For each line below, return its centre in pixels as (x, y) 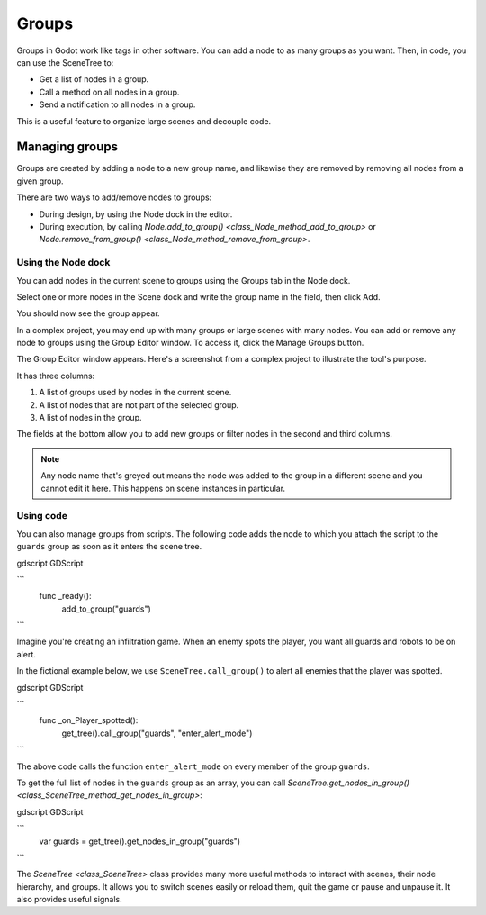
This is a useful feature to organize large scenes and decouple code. (144, 121)
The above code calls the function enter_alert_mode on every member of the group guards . (193, 766)
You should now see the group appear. (89, 313)
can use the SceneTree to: (65, 62)
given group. (40, 181)
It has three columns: (56, 376)
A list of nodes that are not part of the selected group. (139, 404)
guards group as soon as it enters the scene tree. (109, 547)
